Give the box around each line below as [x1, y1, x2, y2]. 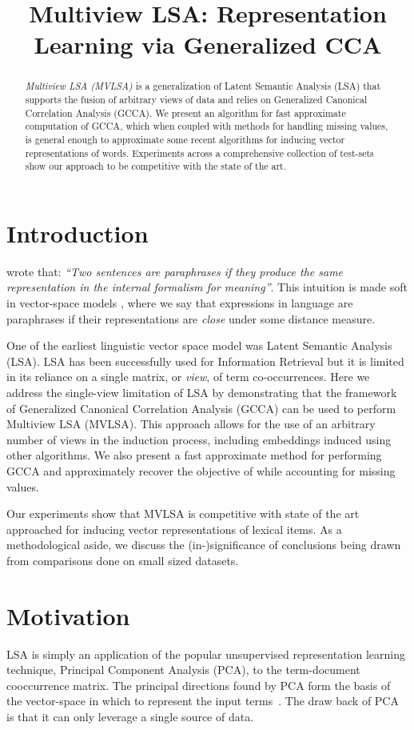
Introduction [6, 216, 149, 249]
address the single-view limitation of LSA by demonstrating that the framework [6, 384, 397, 401]
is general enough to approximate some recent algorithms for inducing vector [25, 132, 345, 146]
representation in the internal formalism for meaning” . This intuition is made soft [6, 279, 408, 295]
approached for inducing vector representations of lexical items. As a [6, 520, 342, 537]
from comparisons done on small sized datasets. [6, 552, 239, 568]
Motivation [6, 599, 130, 632]
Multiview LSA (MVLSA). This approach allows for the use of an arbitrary [6, 415, 376, 432]
